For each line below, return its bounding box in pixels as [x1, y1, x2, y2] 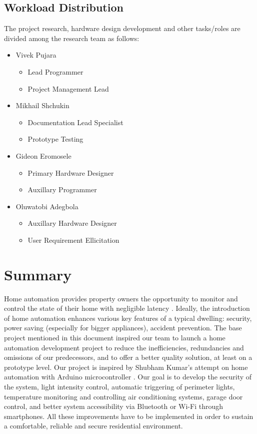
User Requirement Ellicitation [27, 234, 119, 245]
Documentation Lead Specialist [27, 117, 123, 127]
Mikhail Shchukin [15, 100, 69, 111]
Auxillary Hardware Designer [27, 218, 117, 228]
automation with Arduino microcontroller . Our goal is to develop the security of [4, 371, 252, 382]
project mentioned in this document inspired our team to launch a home [4, 332, 225, 343]
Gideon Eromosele [15, 150, 71, 161]
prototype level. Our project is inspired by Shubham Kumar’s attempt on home [4, 361, 248, 372]
